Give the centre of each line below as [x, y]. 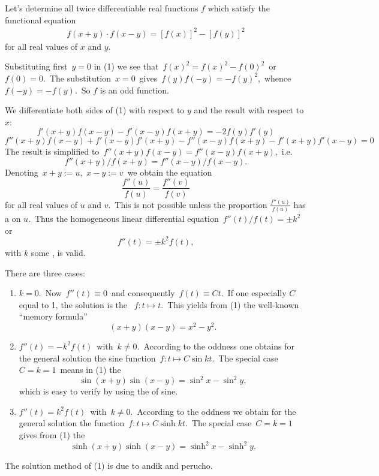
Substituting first [36, 66]
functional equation [40, 19]
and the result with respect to [249, 110]
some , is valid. [58, 252]
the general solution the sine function [87, 358]
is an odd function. [135, 90]
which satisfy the [239, 8]
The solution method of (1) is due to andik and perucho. [109, 466]
